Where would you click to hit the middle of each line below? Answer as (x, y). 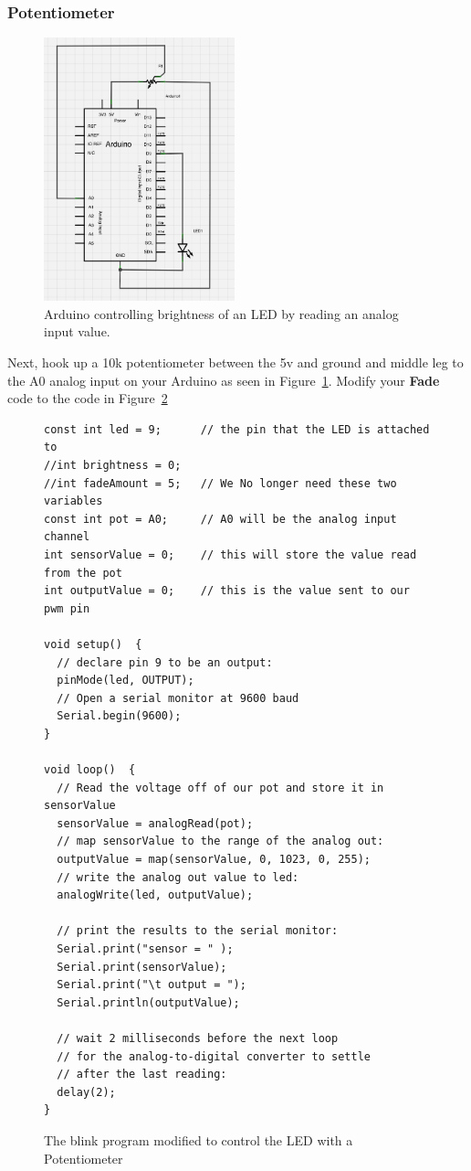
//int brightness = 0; (113, 465)
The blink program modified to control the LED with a (199, 1139)
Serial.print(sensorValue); (142, 967)
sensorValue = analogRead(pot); (155, 823)
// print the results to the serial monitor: (198, 931)
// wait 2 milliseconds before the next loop (198, 1038)
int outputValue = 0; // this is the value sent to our (227, 591)
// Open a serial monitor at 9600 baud (178, 698)
